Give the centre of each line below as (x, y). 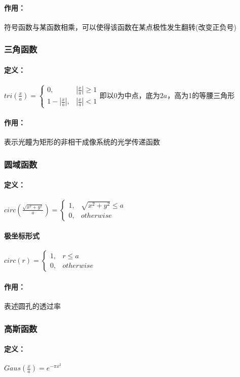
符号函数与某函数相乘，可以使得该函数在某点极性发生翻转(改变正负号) (120, 27)
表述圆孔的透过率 (32, 306)
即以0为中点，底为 (130, 95)
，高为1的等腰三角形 (201, 95)
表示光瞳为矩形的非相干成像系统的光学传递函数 (82, 142)
